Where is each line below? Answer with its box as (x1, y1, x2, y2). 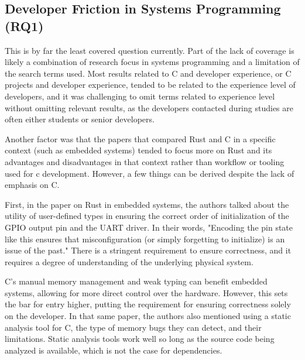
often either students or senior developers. (5, 113, 155, 125)
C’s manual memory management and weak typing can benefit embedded (5, 275, 268, 287)
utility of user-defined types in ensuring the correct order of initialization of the (5, 210, 289, 222)
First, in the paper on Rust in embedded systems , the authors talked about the (5, 198, 289, 210)
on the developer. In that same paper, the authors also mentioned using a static (5, 310, 291, 322)
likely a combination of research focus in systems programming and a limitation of (5, 56, 300, 68)
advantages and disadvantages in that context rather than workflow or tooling (5, 155, 285, 167)
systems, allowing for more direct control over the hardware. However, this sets (5, 286, 288, 299)
